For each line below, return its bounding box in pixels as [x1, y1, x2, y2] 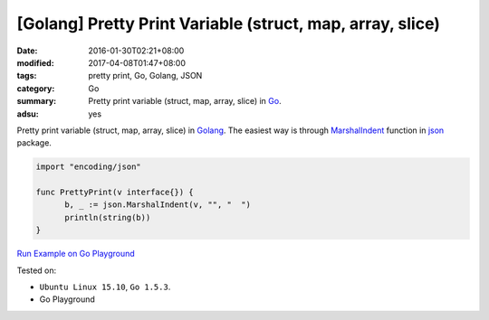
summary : [16, 96, 57, 107]
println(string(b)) [64, 212, 151, 222]
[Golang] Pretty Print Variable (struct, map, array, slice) [16, 14, 441, 33]
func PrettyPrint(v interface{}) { [35, 187, 194, 198]
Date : [16, 45, 38, 56]
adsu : [16, 108, 40, 119]
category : [16, 82, 55, 94]
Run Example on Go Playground [16, 249, 135, 259]
